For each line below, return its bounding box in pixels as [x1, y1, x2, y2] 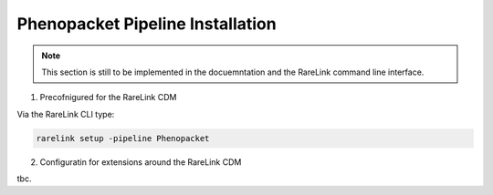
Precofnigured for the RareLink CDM [39, 92, 177, 103]
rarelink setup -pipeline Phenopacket [36, 133, 210, 143]
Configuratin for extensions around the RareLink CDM [39, 156, 242, 168]
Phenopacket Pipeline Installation [16, 14, 278, 34]
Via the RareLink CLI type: [16, 108, 115, 119]
